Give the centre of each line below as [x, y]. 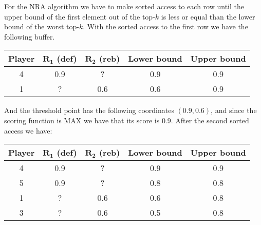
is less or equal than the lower [208, 16]
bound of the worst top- [42, 26]
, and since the [234, 110]
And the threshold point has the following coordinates [89, 110]
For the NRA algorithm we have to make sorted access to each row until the [124, 6]
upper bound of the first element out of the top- [80, 16]
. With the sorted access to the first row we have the [165, 26]
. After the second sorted [210, 120]
